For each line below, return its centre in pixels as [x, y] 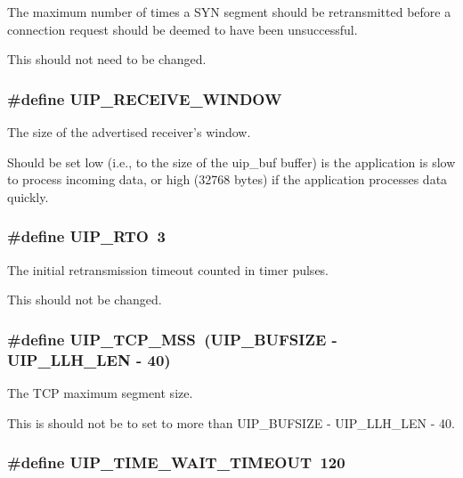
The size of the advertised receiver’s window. [129, 132]
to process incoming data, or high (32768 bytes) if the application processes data [227, 179]
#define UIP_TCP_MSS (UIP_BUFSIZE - [172, 339]
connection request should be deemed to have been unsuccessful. [183, 29]
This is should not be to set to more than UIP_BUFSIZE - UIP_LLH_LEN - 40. [231, 422]
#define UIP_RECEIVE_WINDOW [145, 98]
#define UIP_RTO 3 [86, 236]
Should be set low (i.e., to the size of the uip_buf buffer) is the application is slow [231, 162]
